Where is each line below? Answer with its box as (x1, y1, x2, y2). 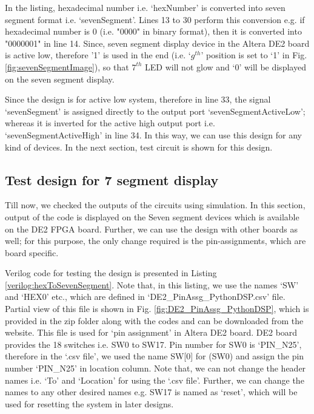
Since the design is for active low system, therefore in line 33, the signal (5, 93, 271, 106)
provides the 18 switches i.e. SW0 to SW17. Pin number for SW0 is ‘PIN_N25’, (5, 338, 302, 350)
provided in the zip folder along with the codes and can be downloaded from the (5, 314, 304, 327)
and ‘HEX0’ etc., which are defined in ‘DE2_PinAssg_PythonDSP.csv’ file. (5, 290, 286, 303)
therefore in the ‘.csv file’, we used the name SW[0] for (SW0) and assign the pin (5, 350, 304, 362)
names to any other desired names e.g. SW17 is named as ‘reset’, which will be (5, 385, 298, 398)
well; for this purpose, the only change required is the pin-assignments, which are (5, 234, 306, 247)
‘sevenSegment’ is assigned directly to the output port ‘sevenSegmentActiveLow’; (5, 104, 306, 117)
